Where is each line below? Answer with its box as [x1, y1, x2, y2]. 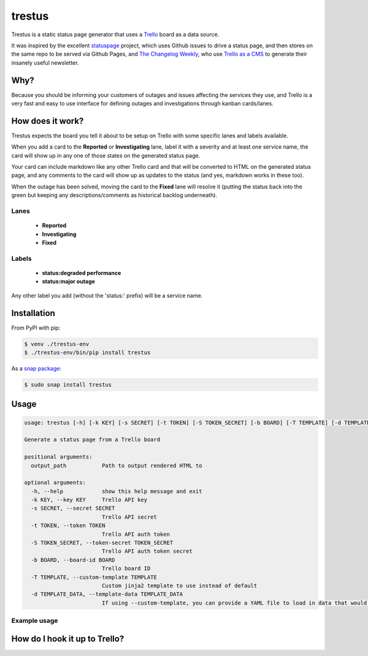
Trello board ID [101, 565, 151, 572]
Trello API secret [101, 513, 158, 520]
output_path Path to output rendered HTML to [31, 462, 202, 469]
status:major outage [42, 278, 95, 285]
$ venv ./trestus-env [24, 341, 90, 347]
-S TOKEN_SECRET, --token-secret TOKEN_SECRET [31, 539, 174, 546]
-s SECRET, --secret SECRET [31, 505, 115, 512]
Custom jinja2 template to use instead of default [101, 582, 258, 589]
